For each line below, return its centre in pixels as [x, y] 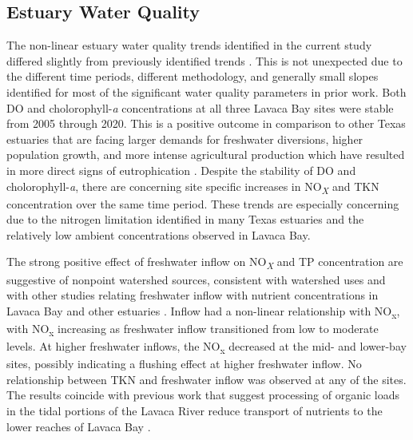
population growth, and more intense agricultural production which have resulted [206, 155]
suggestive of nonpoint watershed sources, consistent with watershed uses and [196, 279]
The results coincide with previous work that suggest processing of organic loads [203, 395]
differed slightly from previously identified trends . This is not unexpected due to [205, 60]
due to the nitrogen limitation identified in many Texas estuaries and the [185, 219]
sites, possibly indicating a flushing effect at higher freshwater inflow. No [184, 364]
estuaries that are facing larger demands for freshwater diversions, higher [185, 139]
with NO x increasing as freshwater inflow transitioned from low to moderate [193, 329]
